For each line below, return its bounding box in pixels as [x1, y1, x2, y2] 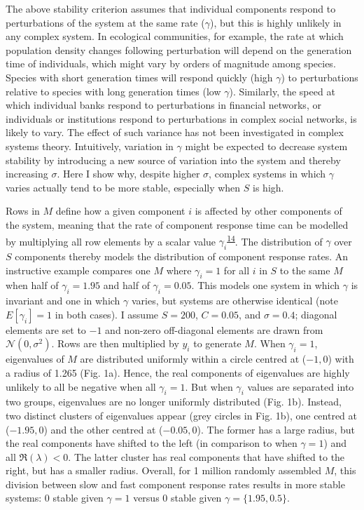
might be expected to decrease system [185, 138, 348, 153]
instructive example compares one [6, 262, 150, 277]
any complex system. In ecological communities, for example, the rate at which [6, 29, 344, 43]
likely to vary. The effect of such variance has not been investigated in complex [6, 125, 344, 140]
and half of [103, 278, 150, 293]
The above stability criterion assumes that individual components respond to [6, 1, 336, 15]
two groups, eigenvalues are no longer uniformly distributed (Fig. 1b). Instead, [6, 394, 342, 409]
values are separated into [247, 379, 354, 394]
